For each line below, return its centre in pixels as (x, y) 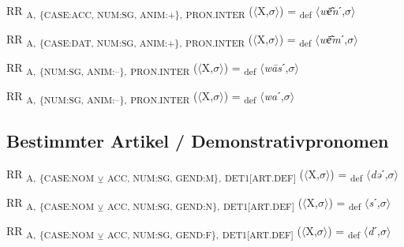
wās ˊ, (276, 67)
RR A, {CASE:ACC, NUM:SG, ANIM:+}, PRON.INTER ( (130, 11)
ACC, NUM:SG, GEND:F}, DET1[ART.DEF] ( (204, 231)
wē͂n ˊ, (333, 10)
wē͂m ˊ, (333, 39)
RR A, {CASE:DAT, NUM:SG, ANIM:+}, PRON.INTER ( (130, 40)
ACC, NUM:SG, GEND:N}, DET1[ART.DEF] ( (205, 203)
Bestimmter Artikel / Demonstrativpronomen (198, 140)
